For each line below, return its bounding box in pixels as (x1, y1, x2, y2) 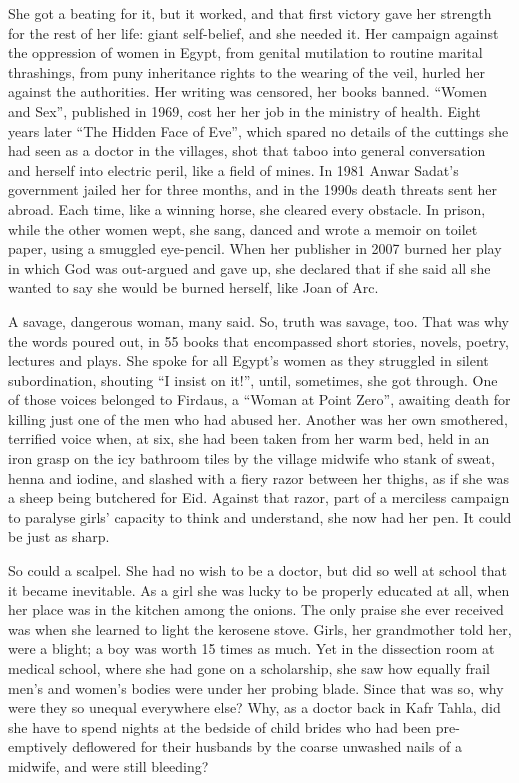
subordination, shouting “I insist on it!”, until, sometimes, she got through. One (8, 369, 498, 390)
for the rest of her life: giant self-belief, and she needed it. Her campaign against (8, 22, 499, 43)
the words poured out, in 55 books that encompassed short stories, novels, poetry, (8, 330, 509, 351)
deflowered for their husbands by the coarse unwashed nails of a (72, 736, 462, 757)
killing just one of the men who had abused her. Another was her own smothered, (8, 408, 508, 429)
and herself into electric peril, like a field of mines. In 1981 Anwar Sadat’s (8, 159, 459, 180)
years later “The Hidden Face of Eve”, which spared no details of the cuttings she (8, 120, 509, 141)
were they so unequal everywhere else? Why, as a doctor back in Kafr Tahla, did (8, 697, 501, 718)
